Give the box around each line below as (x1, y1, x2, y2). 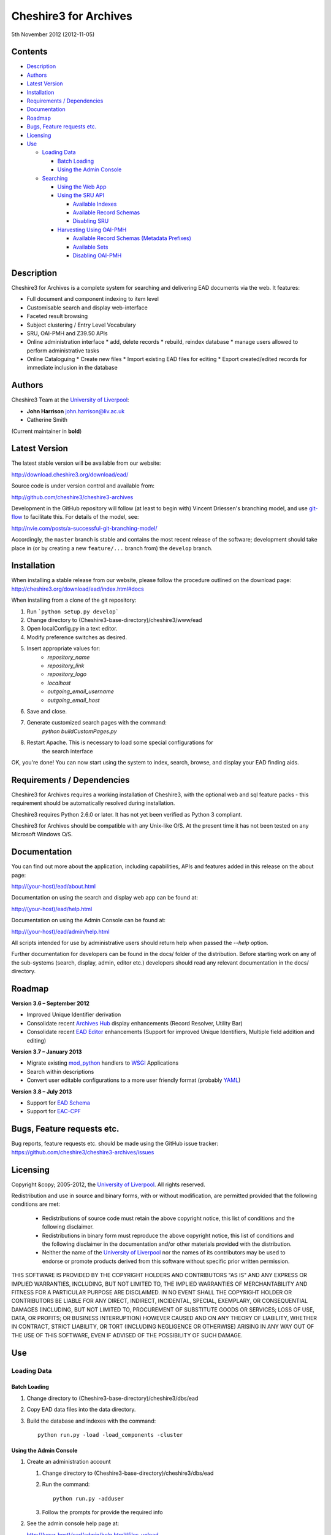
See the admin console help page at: (26, 1520, 120, 1527)
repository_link (47, 662, 85, 669)
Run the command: (42, 1480, 90, 1488)
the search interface (42, 747, 93, 755)
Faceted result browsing (26, 313, 88, 320)
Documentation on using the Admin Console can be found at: (11, 917, 165, 924)
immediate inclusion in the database (26, 364, 118, 371)
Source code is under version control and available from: (11, 482, 155, 489)
